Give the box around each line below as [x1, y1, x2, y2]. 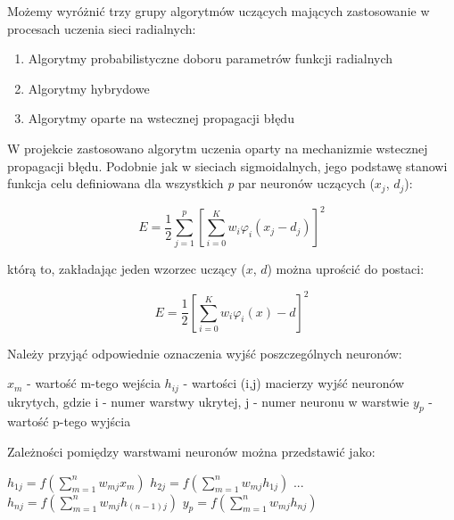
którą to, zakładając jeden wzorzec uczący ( [7, 260, 246, 278]
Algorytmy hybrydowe [28, 78, 150, 97]
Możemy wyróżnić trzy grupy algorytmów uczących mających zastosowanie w [7, 2, 430, 20]
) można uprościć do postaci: [267, 260, 425, 278]
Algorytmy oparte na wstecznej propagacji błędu [28, 109, 294, 128]
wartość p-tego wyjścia [7, 412, 131, 431]
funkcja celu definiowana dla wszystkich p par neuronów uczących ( [7, 174, 375, 193]
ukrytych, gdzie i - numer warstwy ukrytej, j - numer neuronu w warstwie [7, 392, 409, 410]
